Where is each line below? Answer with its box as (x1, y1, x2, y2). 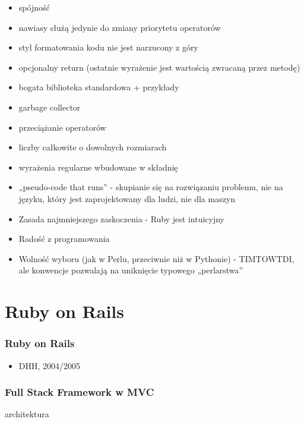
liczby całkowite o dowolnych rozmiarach (18, 141, 167, 153)
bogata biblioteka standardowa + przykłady (18, 81, 179, 93)
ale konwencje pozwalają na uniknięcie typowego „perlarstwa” (18, 264, 243, 276)
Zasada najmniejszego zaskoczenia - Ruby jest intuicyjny (18, 212, 225, 225)
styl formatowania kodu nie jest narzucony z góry (18, 41, 198, 53)
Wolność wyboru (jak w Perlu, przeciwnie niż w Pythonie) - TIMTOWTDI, (18, 252, 294, 264)
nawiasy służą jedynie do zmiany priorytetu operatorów (18, 21, 221, 33)
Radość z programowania (18, 232, 110, 245)
